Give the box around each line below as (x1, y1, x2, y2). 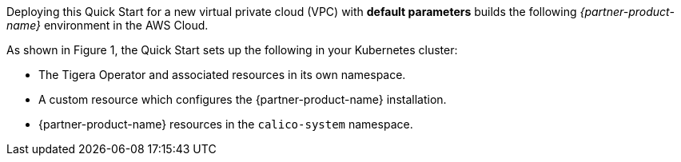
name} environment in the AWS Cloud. (6, 18, 209, 32)
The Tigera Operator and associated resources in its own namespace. (38, 68, 406, 81)
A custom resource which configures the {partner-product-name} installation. (38, 93, 447, 106)
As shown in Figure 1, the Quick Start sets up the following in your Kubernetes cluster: (6, 43, 458, 57)
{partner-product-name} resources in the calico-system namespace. (38, 117, 413, 131)
